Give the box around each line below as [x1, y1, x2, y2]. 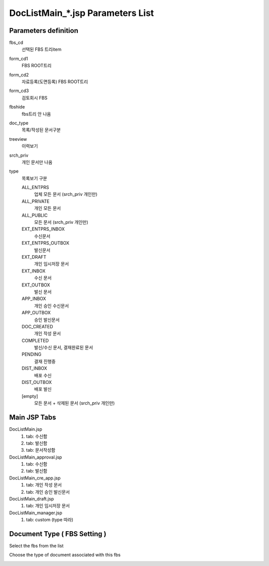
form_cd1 [9, 55, 28, 62]
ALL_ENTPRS [21, 185, 49, 190]
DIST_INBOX [21, 366, 47, 372]
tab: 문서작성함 [26, 447, 56, 453]
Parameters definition [9, 26, 79, 35]
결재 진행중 [34, 358, 56, 364]
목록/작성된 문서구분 [21, 127, 61, 133]
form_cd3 [9, 88, 29, 94]
